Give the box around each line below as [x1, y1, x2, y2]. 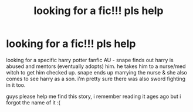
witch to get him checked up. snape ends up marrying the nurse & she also [6, 69, 188, 76]
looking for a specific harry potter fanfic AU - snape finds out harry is [6, 56, 174, 63]
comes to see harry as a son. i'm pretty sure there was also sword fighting [6, 75, 186, 82]
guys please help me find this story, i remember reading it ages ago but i [6, 93, 181, 100]
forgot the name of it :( [6, 99, 60, 106]
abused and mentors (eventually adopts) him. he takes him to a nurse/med [6, 63, 186, 70]
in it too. [6, 81, 26, 89]
